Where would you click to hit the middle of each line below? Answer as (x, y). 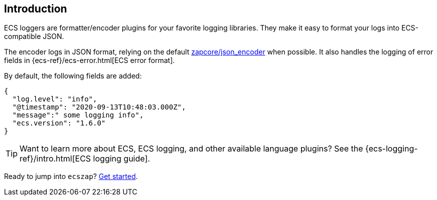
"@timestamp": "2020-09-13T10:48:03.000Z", (99, 107)
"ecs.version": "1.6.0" (59, 123)
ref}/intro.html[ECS (55, 159)
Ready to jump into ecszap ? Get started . (71, 176)
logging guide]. (121, 159)
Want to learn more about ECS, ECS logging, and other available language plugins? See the (191, 149)
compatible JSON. (34, 36)
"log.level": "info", (55, 99)
